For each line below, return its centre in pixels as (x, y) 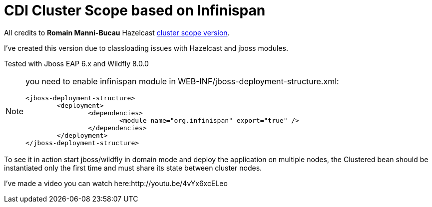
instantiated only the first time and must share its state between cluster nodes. (133, 168)
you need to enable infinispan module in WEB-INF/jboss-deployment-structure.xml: (182, 81)
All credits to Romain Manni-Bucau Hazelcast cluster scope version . (117, 32)
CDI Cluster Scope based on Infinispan (135, 10)
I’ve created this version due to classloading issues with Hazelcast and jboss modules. (146, 48)
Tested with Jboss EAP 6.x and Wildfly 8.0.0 (76, 63)
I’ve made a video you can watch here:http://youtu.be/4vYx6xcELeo (116, 183)
